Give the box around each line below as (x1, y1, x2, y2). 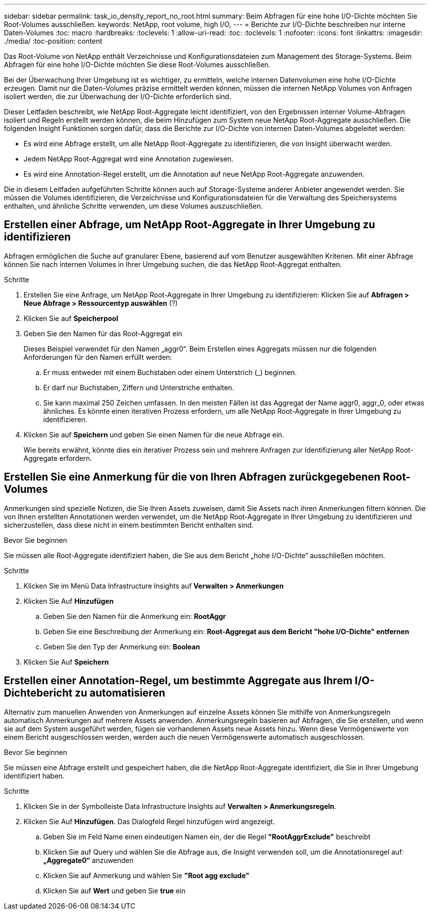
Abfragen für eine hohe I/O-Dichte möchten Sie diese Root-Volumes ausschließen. (4, 60, 270, 69)
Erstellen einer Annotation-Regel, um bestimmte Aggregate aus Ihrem (4, 674, 352, 687)
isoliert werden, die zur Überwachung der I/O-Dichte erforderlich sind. (4, 92, 231, 101)
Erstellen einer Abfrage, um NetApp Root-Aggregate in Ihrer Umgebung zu (4, 218, 375, 231)
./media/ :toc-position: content (4, 37, 103, 45)
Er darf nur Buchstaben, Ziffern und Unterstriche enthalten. (43, 383, 234, 392)
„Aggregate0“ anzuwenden (43, 856, 134, 864)
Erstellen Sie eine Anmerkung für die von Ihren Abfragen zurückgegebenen (4, 471, 380, 484)
